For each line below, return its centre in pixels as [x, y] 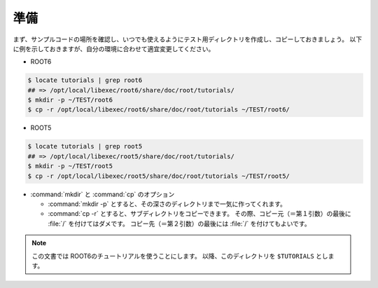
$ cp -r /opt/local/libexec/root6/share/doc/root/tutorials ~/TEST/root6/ [159, 110]
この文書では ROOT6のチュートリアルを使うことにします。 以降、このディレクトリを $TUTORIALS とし [180, 256]
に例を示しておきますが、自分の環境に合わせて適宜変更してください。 [114, 48]
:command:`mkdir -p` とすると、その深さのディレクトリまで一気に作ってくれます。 [167, 204]
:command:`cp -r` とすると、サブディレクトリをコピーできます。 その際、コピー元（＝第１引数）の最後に [199, 214]
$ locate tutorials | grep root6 [85, 80]
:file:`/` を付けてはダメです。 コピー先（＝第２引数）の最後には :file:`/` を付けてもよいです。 [179, 224]
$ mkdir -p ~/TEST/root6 [70, 100]
